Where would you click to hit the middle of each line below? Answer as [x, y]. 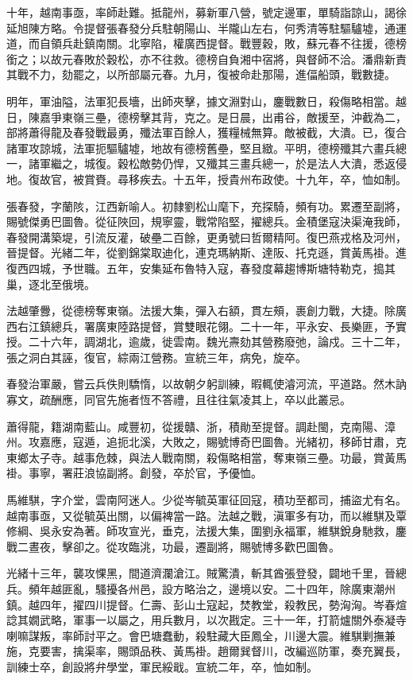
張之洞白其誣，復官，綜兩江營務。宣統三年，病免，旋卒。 [156, 357]
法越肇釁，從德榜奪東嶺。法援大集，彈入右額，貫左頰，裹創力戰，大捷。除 [201, 311]
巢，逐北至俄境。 [51, 284]
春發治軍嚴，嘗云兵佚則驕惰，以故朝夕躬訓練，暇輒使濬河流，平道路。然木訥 [206, 384]
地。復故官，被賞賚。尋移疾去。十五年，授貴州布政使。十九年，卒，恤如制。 [206, 179]
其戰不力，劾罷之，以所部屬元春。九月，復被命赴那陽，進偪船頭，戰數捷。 [201, 74]
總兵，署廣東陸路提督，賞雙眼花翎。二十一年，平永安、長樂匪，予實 [228, 326]
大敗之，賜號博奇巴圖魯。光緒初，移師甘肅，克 [284, 442]
